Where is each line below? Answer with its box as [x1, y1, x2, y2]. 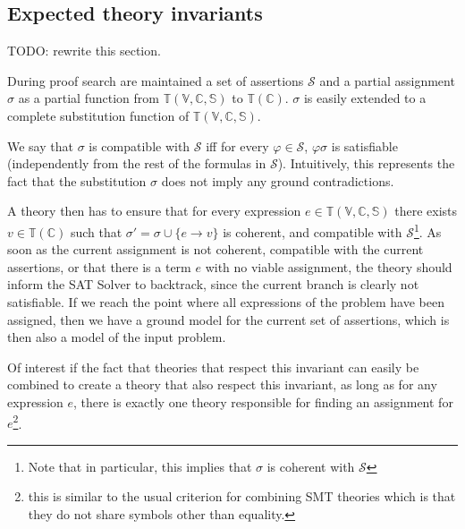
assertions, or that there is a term [7, 257, 191, 276]
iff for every [206, 136, 269, 155]
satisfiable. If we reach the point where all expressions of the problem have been [7, 292, 444, 311]
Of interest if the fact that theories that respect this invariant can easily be [7, 357, 419, 376]
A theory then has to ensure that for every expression [7, 201, 301, 220]
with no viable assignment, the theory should [205, 257, 452, 276]
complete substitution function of [7, 106, 190, 124]
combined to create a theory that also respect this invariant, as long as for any [7, 375, 437, 394]
